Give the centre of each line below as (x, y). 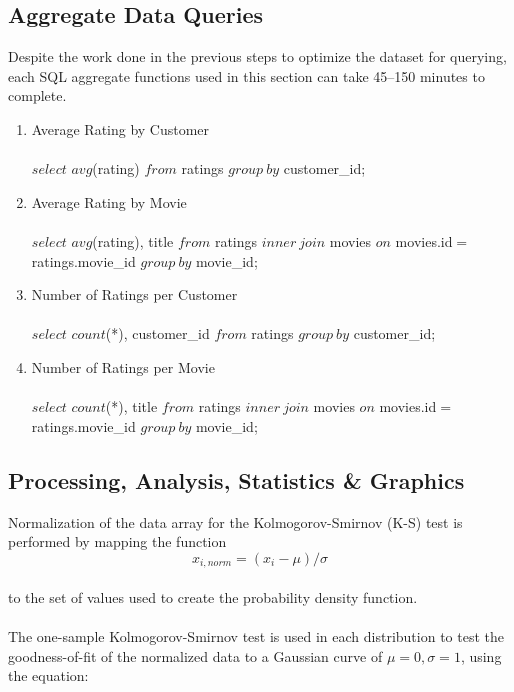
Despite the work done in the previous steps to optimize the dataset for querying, (257, 56)
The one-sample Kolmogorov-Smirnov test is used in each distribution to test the (256, 635)
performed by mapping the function (117, 541)
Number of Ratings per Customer (134, 294)
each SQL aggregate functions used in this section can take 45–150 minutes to (246, 75)
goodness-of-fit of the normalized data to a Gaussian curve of (195, 655)
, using (481, 655)
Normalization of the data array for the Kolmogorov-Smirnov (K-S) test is (235, 521)
